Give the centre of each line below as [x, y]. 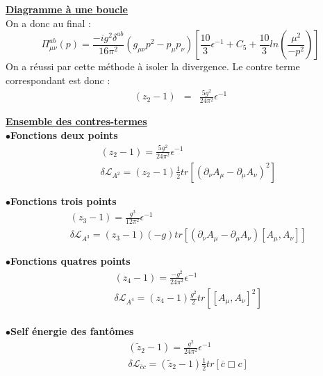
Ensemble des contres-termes [76, 121]
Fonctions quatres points [71, 261]
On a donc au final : [48, 23]
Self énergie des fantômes [72, 330]
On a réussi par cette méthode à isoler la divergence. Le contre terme [153, 66]
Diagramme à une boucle [67, 9]
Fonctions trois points [64, 201]
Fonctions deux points [64, 135]
